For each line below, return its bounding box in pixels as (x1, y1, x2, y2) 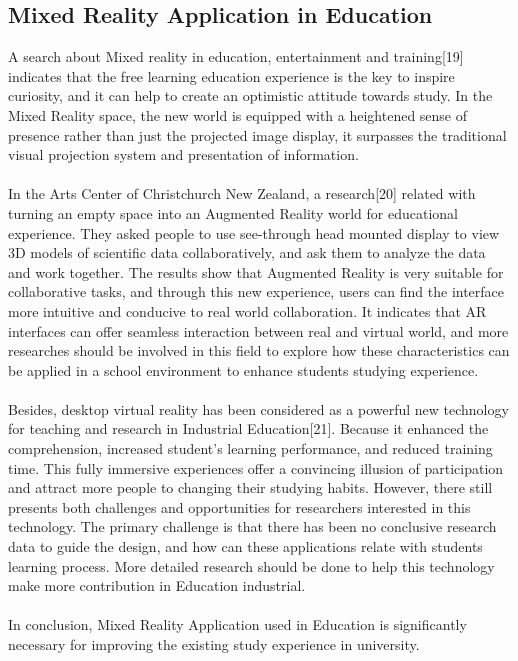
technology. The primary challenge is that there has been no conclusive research (8, 516, 497, 537)
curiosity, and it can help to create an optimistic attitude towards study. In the (8, 85, 493, 106)
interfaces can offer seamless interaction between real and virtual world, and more (8, 320, 509, 341)
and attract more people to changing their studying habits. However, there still (8, 477, 493, 498)
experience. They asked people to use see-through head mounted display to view (8, 222, 500, 243)
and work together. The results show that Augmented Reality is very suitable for (8, 261, 504, 282)
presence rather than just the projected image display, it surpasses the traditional (8, 124, 507, 145)
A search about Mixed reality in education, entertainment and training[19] (8, 46, 464, 67)
